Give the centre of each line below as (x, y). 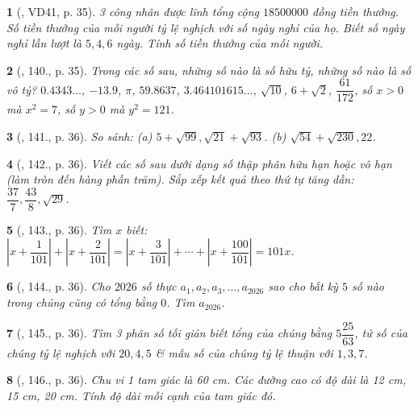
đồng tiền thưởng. (356, 11)
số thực (159, 286)
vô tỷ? (22, 89)
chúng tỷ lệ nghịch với (61, 352)
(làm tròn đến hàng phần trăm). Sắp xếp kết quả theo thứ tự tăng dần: (180, 179)
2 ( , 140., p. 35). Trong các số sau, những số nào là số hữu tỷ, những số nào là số (209, 70)
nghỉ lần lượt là (44, 43)
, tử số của (381, 333)
